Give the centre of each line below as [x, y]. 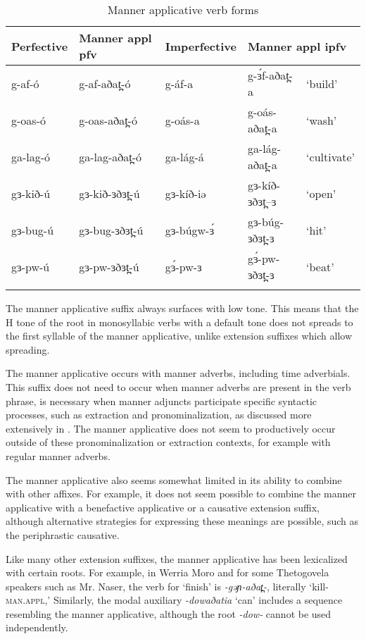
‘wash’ [322, 120]
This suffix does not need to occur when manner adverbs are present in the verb [178, 386]
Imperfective [201, 46]
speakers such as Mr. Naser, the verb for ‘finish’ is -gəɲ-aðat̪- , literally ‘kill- [167, 586]
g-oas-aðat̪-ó [108, 120]
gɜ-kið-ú [31, 193]
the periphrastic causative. [63, 534]
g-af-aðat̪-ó [105, 83]
